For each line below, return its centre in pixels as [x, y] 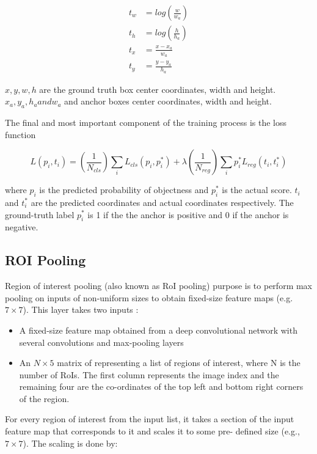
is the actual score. [257, 190]
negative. [22, 227]
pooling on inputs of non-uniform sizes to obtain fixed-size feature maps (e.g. [149, 297]
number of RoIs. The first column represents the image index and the [149, 374]
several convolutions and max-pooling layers [101, 342]
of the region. [44, 398]
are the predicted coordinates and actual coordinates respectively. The [162, 202]
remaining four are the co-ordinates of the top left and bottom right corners [161, 386]
